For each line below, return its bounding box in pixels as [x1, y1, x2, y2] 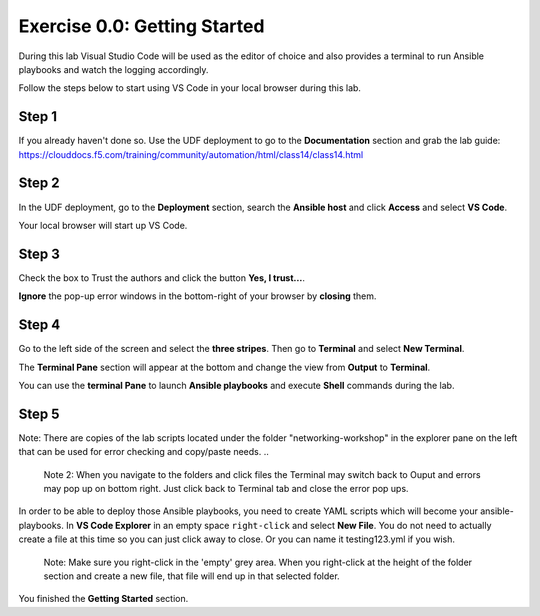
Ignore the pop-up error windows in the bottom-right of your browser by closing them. [18, 290, 377, 302]
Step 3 [18, 245, 60, 262]
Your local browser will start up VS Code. [18, 219, 188, 231]
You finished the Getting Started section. [18, 593, 189, 605]
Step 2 [18, 175, 60, 192]
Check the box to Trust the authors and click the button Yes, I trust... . [18, 271, 305, 284]
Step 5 [18, 405, 60, 422]
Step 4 [18, 316, 61, 334]
